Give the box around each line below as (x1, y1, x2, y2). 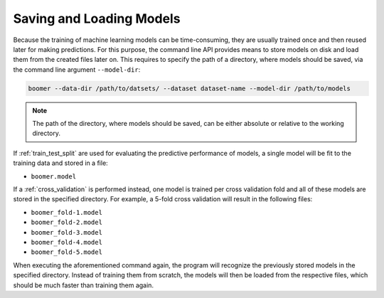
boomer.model (31, 172, 77, 181)
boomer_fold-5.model (31, 248, 103, 256)
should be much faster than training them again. (13, 281, 154, 289)
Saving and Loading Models (13, 11, 181, 26)
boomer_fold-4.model (31, 238, 103, 246)
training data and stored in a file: (13, 159, 108, 167)
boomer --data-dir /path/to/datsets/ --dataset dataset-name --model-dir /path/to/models (28, 84, 351, 92)
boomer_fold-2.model (31, 218, 103, 227)
